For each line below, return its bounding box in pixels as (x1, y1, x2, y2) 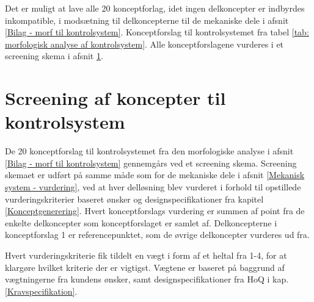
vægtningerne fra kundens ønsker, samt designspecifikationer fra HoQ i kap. (5, 273, 289, 286)
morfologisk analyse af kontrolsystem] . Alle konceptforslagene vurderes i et (5, 37, 284, 50)
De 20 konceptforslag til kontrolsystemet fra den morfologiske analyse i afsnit (5, 145, 294, 157)
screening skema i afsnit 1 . (5, 49, 103, 62)
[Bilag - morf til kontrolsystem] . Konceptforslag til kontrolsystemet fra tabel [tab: (5, 26, 309, 38)
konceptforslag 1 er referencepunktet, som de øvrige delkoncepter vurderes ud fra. (5, 228, 310, 241)
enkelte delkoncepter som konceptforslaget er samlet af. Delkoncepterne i (5, 216, 277, 229)
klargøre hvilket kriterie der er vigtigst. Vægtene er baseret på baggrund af (5, 261, 285, 273)
